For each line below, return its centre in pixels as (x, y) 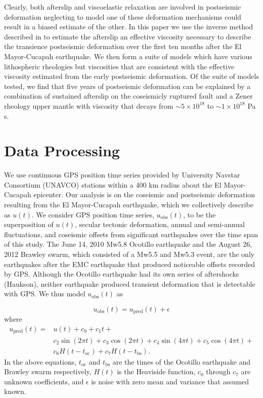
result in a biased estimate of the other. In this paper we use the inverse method (129, 27)
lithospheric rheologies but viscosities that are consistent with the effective (119, 66)
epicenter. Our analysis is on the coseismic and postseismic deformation (144, 194)
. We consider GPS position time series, (93, 214)
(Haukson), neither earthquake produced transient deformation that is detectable (130, 283)
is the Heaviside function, (156, 371)
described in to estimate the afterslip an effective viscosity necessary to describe (128, 36)
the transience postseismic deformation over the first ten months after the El (123, 46)
